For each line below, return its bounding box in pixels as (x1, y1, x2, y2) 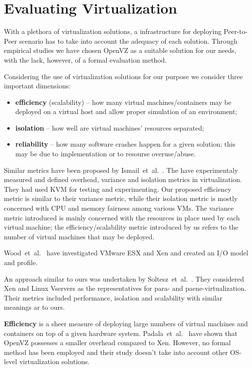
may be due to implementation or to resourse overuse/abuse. (15, 149, 196, 159)
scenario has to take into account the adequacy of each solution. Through (19, 35, 237, 46)
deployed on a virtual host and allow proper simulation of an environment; (15, 106, 237, 117)
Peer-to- (223, 26, 248, 36)
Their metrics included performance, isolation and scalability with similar (4, 292, 223, 302)
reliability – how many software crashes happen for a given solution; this (15, 139, 235, 149)
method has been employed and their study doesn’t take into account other (4, 347, 228, 357)
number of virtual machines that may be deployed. (4, 231, 154, 241)
